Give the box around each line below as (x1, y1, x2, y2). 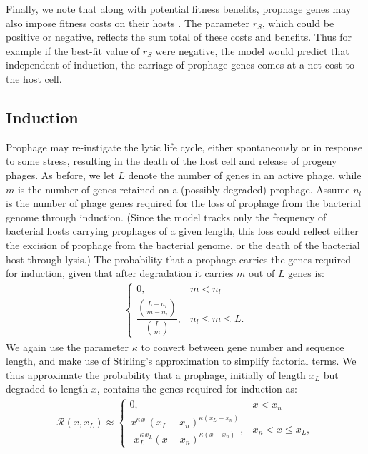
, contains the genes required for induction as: (96, 381, 297, 396)
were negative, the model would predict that (155, 43, 349, 58)
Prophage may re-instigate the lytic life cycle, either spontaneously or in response (6, 139, 362, 154)
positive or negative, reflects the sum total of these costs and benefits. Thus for (6, 29, 352, 44)
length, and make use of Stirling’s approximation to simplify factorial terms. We (6, 353, 357, 368)
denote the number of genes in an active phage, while (128, 167, 362, 182)
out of (249, 266, 275, 281)
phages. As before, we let (6, 167, 115, 182)
